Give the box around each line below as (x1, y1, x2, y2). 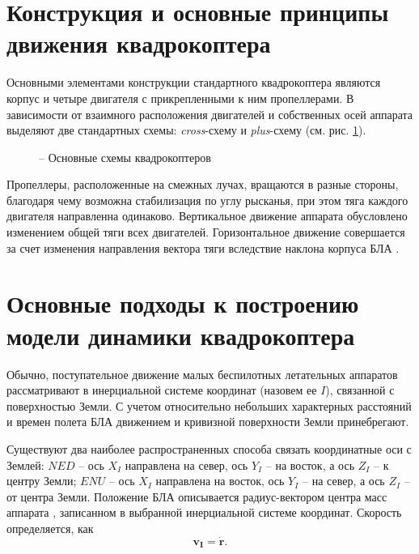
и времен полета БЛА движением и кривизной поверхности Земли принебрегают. (6, 413, 409, 430)
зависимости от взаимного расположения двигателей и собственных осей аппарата (6, 105, 413, 122)
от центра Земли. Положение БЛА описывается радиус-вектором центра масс (6, 488, 387, 505)
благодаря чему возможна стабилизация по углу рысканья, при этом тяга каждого (6, 191, 408, 208)
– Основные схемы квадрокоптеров (39, 148, 211, 165)
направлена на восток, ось (155, 472, 285, 489)
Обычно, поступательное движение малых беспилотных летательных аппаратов (6, 365, 398, 382)
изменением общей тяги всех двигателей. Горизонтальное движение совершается (6, 224, 405, 241)
